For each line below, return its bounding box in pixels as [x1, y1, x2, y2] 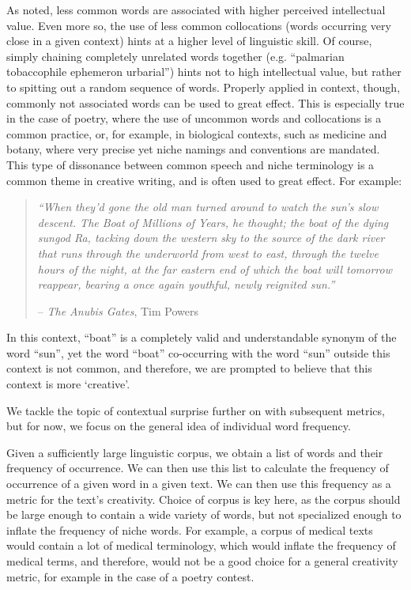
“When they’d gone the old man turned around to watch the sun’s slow [37, 199, 379, 215]
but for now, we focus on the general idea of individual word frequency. [6, 418, 351, 434]
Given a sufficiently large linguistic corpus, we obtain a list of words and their [6, 444, 383, 460]
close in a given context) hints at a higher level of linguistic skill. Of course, [6, 32, 372, 49]
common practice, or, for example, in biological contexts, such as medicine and [6, 125, 387, 142]
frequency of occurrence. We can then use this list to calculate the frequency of [6, 460, 389, 476]
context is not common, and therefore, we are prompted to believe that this [6, 360, 372, 376]
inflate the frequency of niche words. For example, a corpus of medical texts [6, 521, 373, 538]
